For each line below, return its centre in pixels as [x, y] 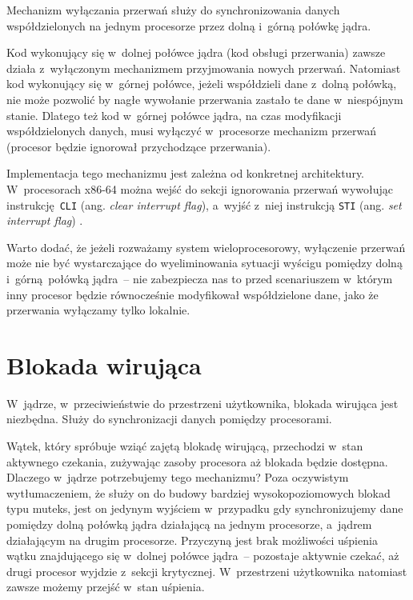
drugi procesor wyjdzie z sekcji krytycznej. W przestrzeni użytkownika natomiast [207, 571]
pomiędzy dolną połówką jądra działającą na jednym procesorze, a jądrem [189, 524]
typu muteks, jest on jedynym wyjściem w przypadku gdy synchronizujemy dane [205, 508]
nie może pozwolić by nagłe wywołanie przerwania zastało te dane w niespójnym [205, 99]
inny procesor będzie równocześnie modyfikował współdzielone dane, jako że [192, 294]
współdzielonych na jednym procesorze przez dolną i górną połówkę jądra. [189, 25]
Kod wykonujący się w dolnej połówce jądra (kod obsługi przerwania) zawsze [196, 52]
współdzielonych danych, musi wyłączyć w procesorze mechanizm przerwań [192, 131]
